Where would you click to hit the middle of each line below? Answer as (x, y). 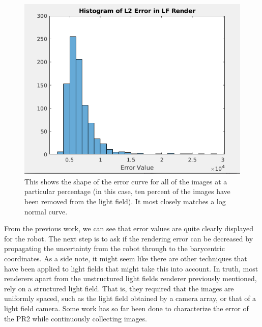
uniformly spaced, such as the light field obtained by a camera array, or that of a (130, 298)
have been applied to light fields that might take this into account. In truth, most (131, 268)
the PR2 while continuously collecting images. (76, 318)
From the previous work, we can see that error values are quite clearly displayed (129, 228)
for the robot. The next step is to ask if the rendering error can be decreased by (129, 238)
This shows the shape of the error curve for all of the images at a (126, 181)
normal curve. (46, 211)
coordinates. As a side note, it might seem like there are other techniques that (126, 258)
